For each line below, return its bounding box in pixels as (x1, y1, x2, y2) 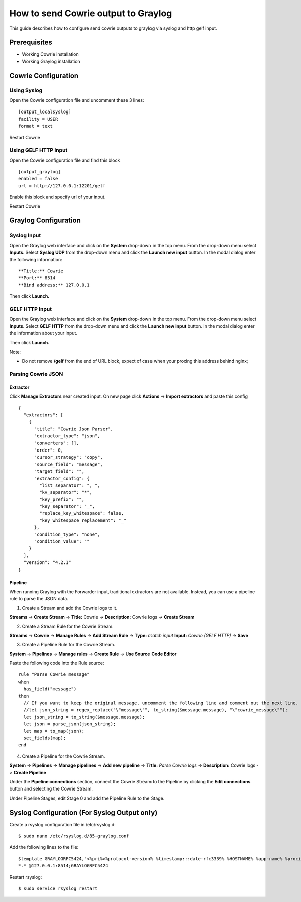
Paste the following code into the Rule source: (9, 660, 104, 666)
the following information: (9, 256, 62, 262)
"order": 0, (34, 447, 64, 453)
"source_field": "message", (34, 461, 103, 467)
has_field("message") (23, 686, 77, 692)
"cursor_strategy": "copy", (34, 455, 103, 460)
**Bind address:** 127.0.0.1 (18, 282, 90, 288)
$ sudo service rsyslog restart (18, 885, 98, 891)
